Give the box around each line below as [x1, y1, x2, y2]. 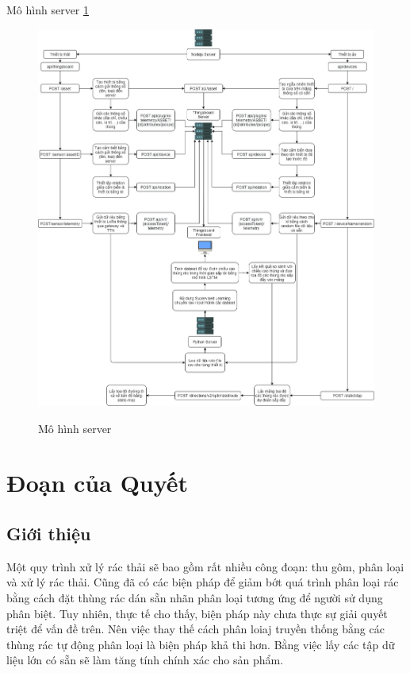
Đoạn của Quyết [6, 466, 189, 499]
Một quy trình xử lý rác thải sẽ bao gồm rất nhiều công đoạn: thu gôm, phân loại [6, 558, 404, 574]
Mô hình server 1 [6, 2, 89, 17]
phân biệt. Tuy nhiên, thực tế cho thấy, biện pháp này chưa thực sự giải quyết [6, 605, 388, 621]
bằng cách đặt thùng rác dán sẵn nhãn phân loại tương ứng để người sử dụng [6, 590, 383, 606]
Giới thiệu [6, 521, 91, 546]
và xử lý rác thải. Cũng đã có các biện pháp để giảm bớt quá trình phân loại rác [6, 574, 399, 590]
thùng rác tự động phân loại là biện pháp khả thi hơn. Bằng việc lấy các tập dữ [6, 636, 395, 652]
